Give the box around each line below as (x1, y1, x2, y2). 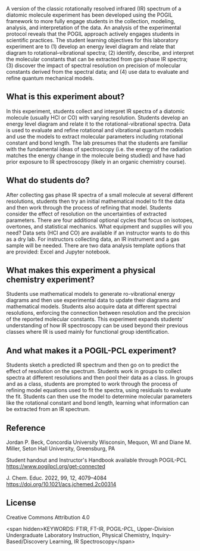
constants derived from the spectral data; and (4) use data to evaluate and (6, 68, 189, 75)
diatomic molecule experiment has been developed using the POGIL (6, 11, 173, 18)
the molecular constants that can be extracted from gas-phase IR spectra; (6, 56, 188, 62)
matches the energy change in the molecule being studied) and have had (6, 152, 186, 159)
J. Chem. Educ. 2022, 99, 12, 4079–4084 (6, 474, 107, 481)
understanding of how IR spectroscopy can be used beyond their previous (6, 322, 189, 329)
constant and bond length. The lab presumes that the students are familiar (6, 139, 188, 146)
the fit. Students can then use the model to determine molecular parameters (6, 393, 192, 400)
